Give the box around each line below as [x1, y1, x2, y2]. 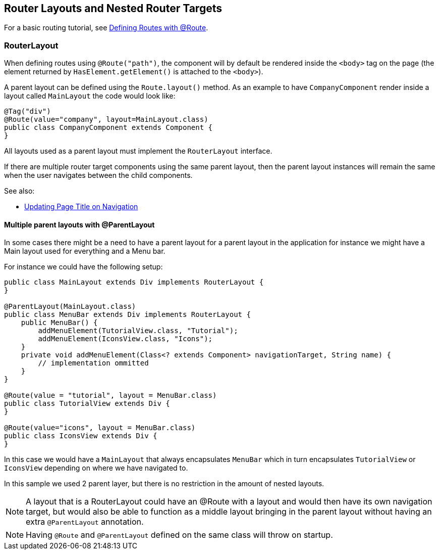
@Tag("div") [4, 107, 51, 116]
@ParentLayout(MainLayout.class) [4, 302, 136, 311]
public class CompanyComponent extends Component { [4, 123, 213, 132]
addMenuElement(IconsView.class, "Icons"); [38, 335, 213, 343]
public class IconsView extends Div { [4, 432, 157, 440]
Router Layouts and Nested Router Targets [4, 2, 222, 15]
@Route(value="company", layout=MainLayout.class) [4, 115, 208, 124]
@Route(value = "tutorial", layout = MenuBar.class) [4, 391, 217, 400]
